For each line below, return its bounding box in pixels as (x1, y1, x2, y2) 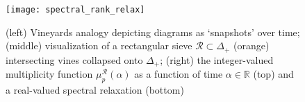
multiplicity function (6, 67, 93, 81)
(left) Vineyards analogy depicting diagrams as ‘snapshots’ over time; (6, 24, 300, 39)
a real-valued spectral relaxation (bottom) (6, 82, 184, 96)
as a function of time (134, 67, 223, 81)
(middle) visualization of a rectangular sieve (6, 38, 192, 53)
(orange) (233, 38, 270, 53)
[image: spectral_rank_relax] (6, 5, 145, 15)
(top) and (253, 67, 294, 81)
